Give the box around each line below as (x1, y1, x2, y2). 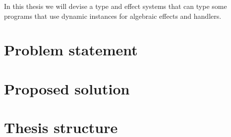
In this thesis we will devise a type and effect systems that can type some (4, 1, 227, 11)
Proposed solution (4, 78, 130, 98)
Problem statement (4, 40, 138, 60)
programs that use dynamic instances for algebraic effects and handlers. (4, 10, 222, 21)
